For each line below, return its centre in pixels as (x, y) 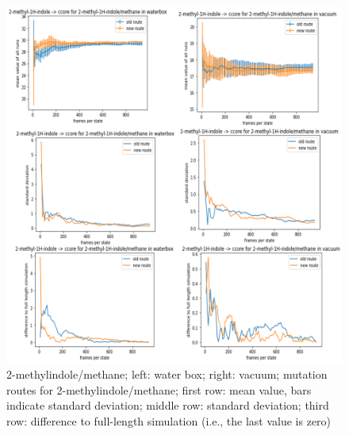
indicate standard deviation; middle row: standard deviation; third (168, 405)
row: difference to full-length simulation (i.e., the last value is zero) (169, 420)
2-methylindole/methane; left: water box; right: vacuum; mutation (167, 374)
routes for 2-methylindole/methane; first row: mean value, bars (159, 389)
